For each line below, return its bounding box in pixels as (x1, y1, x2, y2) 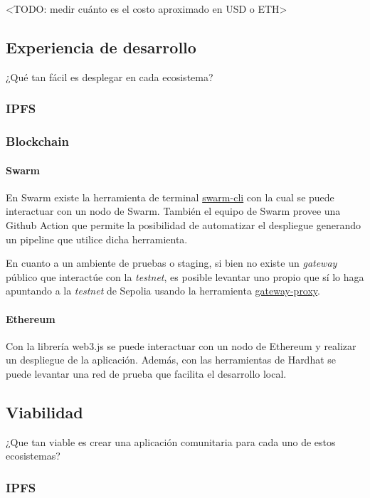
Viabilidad (6, 401, 83, 423)
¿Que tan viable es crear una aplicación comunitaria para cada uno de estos (6, 434, 336, 449)
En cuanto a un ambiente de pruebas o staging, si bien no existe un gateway (6, 255, 337, 270)
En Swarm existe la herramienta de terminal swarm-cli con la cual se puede (6, 189, 334, 204)
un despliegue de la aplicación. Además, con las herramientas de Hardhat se (6, 352, 337, 367)
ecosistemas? (6, 448, 60, 463)
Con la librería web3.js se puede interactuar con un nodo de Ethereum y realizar (6, 338, 356, 353)
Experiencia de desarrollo (6, 36, 196, 58)
